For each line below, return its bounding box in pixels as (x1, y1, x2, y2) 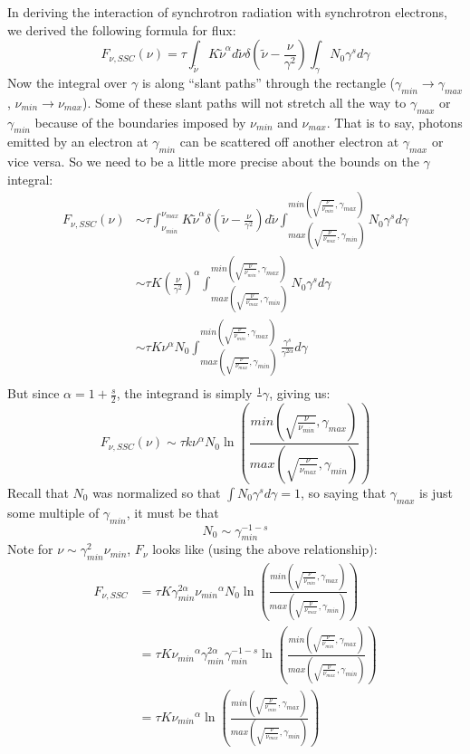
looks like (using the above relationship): (152, 539, 378, 558)
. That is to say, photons (326, 112, 463, 131)
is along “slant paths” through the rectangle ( (141, 72, 396, 91)
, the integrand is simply (116, 384, 253, 403)
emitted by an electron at (7, 132, 149, 151)
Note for (7, 539, 53, 558)
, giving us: (269, 384, 331, 403)
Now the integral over (7, 72, 128, 91)
